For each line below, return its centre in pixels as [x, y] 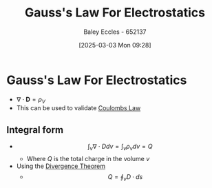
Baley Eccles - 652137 [115, 32]
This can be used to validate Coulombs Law [78, 108]
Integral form [35, 130]
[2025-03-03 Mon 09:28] [115, 45]
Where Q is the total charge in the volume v [88, 159]
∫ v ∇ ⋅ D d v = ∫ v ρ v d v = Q [120, 147]
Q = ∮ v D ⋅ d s [125, 178]
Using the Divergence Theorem [61, 166]
